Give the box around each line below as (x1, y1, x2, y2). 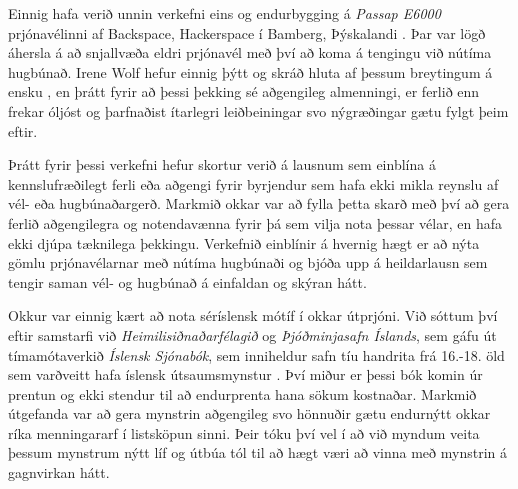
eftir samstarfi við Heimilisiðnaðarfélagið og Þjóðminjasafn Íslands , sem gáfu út (8, 324, 497, 345)
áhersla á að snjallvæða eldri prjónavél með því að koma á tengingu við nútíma (8, 42, 492, 63)
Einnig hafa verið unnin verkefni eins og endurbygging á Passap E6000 (8, 3, 441, 23)
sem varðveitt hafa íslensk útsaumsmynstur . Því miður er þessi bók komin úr (8, 364, 483, 385)
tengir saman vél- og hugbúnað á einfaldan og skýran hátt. (8, 271, 367, 292)
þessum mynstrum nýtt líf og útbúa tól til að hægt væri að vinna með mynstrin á (8, 442, 507, 463)
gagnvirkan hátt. (8, 462, 110, 483)
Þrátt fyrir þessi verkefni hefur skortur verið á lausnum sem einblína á (8, 154, 436, 175)
